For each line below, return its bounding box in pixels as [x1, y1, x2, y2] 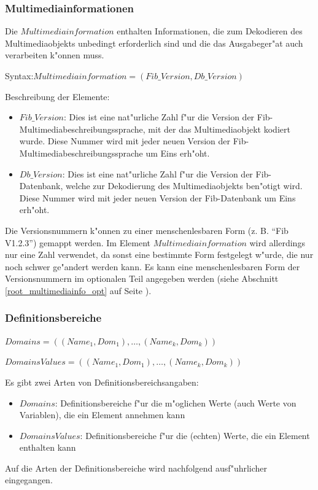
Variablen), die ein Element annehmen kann [19, 408, 185, 421]
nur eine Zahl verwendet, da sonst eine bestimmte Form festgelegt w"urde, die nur [5, 248, 314, 261]
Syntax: [5, 69, 34, 82]
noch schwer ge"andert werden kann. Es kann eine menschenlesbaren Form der [5, 260, 300, 273]
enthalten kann [19, 441, 76, 454]
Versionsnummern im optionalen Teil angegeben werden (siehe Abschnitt [5, 272, 279, 285]
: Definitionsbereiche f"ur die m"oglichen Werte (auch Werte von [55, 396, 297, 409]
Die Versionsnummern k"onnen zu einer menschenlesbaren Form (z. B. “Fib [5, 224, 289, 236]
